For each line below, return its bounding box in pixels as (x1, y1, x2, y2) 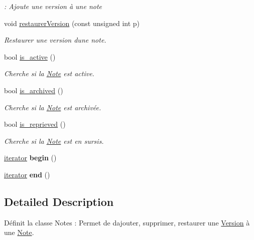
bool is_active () (4, 51, 56, 62)
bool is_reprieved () (4, 119, 66, 129)
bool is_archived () (4, 85, 63, 95)
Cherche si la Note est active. (4, 68, 94, 79)
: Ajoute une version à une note (4, 1, 102, 11)
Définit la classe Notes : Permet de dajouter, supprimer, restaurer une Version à (4, 217, 250, 227)
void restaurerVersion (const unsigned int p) (4, 18, 140, 28)
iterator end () (4, 169, 50, 179)
